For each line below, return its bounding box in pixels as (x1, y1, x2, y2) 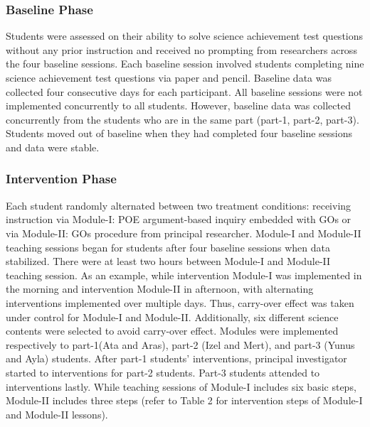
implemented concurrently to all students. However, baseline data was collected (6, 98, 351, 113)
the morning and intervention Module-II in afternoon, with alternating (6, 281, 314, 296)
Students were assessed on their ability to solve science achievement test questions (6, 28, 364, 43)
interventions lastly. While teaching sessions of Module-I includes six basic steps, (6, 379, 356, 394)
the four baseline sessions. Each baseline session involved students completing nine (6, 56, 364, 71)
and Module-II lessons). (6, 406, 108, 421)
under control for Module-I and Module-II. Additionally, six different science (6, 309, 339, 324)
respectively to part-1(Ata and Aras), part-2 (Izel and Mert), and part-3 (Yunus (6, 337, 355, 352)
